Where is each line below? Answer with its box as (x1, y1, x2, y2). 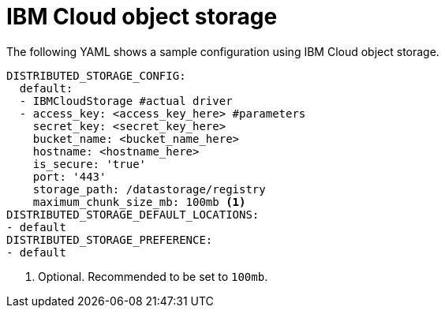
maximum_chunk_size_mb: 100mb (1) (32, 195, 246, 208)
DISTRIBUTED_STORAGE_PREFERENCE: (6, 233, 213, 246)
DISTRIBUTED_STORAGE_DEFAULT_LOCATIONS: (6, 207, 260, 221)
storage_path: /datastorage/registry (32, 182, 266, 196)
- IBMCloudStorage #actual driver (19, 94, 233, 107)
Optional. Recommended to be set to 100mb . (38, 269, 268, 283)
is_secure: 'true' (32, 157, 147, 170)
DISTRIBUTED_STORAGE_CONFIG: (6, 69, 186, 82)
